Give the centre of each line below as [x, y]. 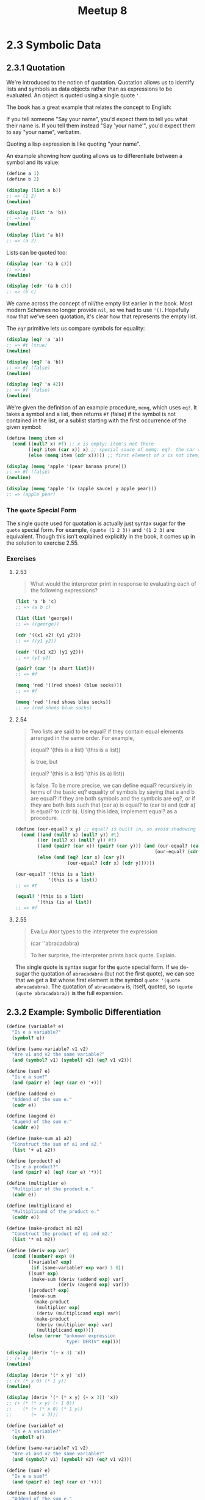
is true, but [44, 761]
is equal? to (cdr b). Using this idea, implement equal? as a [104, 811]
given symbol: [24, 427]
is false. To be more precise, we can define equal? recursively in [111, 785]
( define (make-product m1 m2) [45, 1228]
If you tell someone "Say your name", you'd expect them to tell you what [97, 119]
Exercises [21, 559]
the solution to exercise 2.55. [43, 543]
